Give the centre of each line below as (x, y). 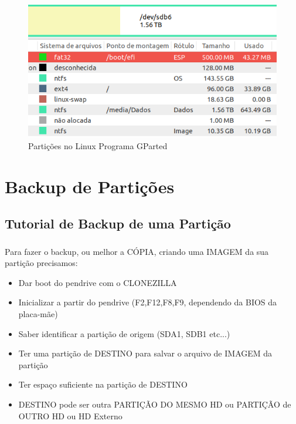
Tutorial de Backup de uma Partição (118, 223)
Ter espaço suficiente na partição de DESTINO (103, 384)
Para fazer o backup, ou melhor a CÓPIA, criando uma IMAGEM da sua (137, 251)
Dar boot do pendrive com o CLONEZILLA (98, 282)
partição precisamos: (41, 263)
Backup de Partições (90, 186)
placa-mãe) (38, 314)
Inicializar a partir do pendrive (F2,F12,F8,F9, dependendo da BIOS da (148, 302)
